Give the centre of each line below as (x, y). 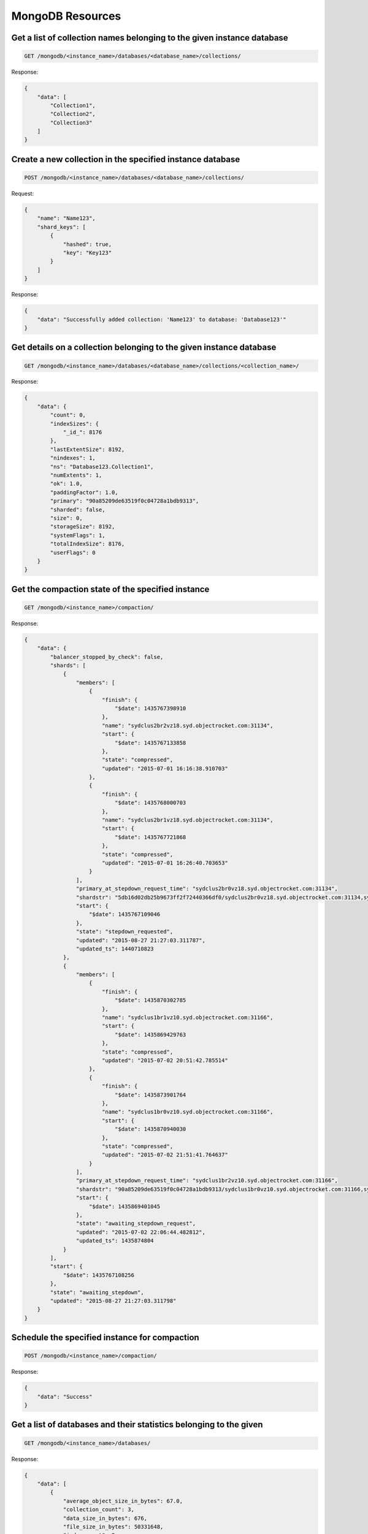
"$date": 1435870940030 (150, 1129)
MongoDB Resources (66, 16)
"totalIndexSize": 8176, (87, 544)
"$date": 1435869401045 (125, 1206)
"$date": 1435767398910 (150, 708)
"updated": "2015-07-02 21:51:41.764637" (165, 1155)
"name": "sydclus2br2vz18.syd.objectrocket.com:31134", (187, 725)
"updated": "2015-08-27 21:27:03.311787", (140, 940)
